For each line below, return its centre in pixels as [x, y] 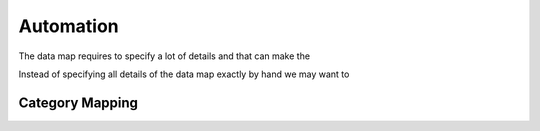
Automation [68, 26]
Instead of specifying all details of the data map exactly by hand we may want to [184, 74]
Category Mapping [78, 102]
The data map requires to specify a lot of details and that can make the [164, 56]
